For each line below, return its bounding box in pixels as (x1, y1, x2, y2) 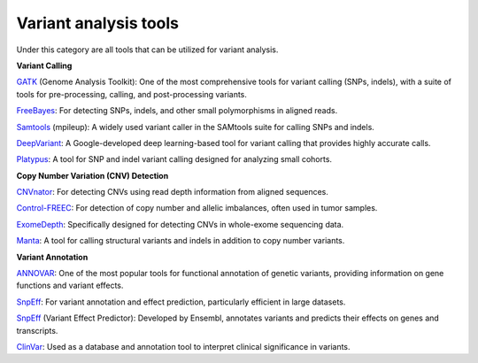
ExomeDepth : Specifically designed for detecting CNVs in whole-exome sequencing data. (16, 219, 344, 229)
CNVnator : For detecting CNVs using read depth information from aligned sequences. (16, 187, 329, 197)
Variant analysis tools (16, 13, 180, 33)
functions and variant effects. (16, 280, 124, 291)
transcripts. (16, 325, 58, 336)
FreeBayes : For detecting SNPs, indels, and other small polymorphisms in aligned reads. (16, 105, 338, 116)
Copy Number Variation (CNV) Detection (16, 170, 169, 181)
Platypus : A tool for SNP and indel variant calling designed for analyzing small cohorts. (16, 154, 332, 165)
